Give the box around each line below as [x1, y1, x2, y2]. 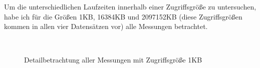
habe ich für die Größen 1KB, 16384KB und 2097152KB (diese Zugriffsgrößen [4, 11, 242, 21]
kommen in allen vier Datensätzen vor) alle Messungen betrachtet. [4, 21, 208, 31]
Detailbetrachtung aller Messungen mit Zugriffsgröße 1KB [24, 54, 202, 65]
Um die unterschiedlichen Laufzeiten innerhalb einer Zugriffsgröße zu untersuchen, [4, 1, 256, 11]
